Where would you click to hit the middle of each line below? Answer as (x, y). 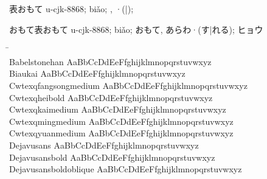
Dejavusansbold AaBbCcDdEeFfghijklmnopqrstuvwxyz (112, 157)
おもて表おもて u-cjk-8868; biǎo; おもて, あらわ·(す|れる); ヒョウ (136, 29)
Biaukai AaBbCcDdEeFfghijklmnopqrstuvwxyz (97, 73)
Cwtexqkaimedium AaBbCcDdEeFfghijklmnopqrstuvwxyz (118, 109)
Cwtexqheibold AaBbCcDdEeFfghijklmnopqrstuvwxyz (111, 97)
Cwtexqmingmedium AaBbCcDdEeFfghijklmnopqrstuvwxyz (121, 121)
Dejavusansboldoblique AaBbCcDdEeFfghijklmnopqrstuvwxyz (126, 169)
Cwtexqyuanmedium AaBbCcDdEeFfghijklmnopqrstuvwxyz (121, 133)
